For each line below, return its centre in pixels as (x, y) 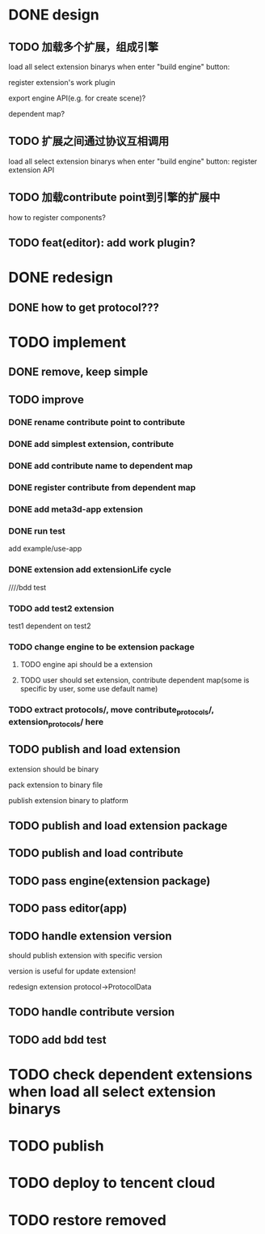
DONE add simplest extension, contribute (91, 445)
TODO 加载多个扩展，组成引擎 (84, 47)
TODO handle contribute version (92, 1013)
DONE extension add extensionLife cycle (90, 570)
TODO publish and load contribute (96, 853)
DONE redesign (61, 278)
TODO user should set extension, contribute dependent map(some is (135, 680)
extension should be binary (54, 769)
